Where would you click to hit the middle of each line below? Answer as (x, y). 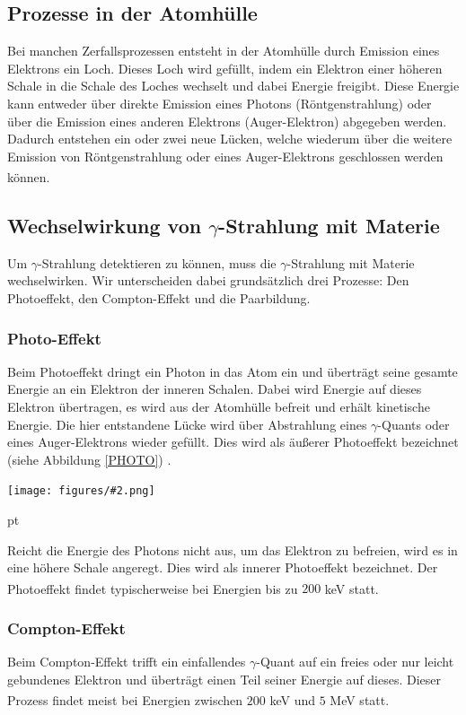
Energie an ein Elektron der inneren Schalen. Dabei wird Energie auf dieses (215, 389)
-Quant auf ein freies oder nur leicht (355, 662)
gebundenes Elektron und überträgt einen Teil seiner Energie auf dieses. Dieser (224, 679)
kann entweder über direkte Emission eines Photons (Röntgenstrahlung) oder (220, 103)
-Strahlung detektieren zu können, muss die (157, 262)
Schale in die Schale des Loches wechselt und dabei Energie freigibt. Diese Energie (233, 86)
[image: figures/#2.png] (81, 491)
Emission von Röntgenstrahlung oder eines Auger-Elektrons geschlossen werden (225, 156)
